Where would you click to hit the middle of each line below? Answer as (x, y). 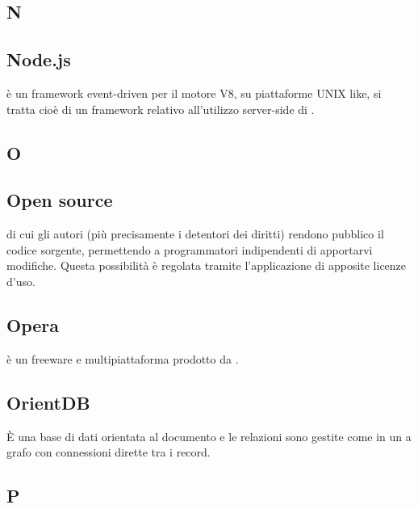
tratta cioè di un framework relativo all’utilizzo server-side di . (161, 109)
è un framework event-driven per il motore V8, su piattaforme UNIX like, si (194, 93)
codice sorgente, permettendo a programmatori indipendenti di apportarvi (190, 249)
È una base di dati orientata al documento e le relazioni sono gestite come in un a (209, 436)
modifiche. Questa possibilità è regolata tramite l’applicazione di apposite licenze (207, 265)
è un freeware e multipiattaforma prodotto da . (123, 358)
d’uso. (21, 281)
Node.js (39, 59)
